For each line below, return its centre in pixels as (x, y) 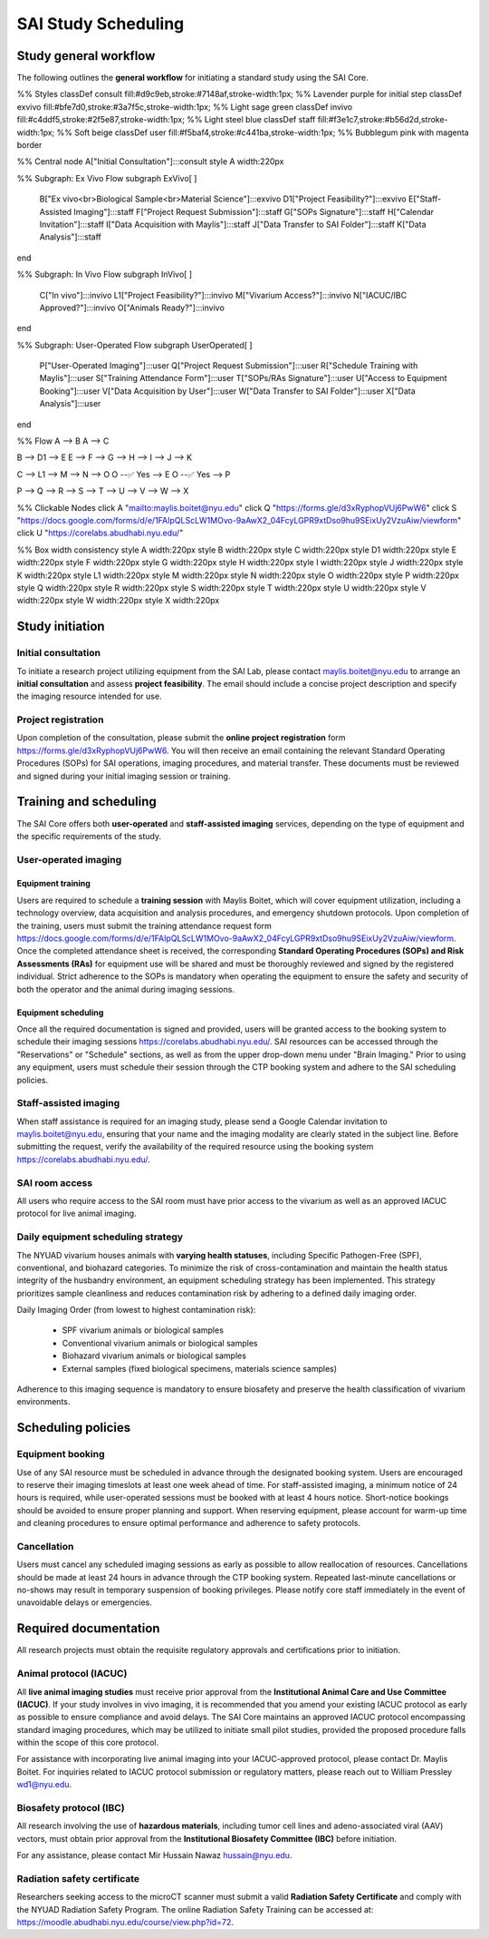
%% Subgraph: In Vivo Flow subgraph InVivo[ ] (105, 274)
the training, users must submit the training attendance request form (144, 925)
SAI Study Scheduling (101, 24)
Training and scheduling (87, 802)
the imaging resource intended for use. (89, 696)
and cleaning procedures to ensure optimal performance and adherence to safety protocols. (189, 1523)
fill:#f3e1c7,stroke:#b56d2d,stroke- (383, 120)
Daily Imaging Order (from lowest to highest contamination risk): (136, 1310)
